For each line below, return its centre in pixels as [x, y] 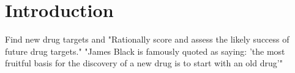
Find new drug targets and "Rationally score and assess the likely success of [147, 39]
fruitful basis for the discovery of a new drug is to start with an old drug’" [144, 63]
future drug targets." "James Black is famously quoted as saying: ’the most [145, 51]
